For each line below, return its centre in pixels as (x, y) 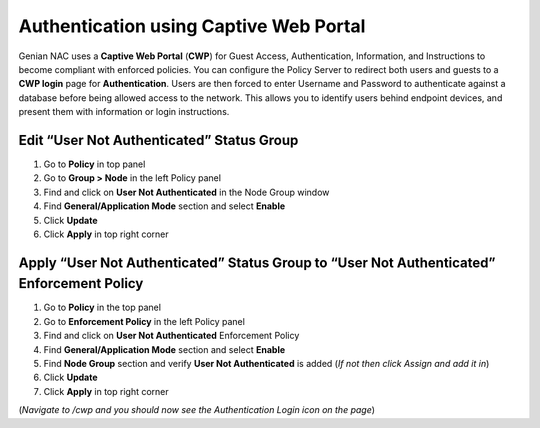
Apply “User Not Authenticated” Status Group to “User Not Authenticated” (257, 262)
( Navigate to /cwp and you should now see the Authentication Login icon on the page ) (196, 410)
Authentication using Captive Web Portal (192, 26)
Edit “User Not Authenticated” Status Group (158, 140)
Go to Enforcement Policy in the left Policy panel (144, 321)
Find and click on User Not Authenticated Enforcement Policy (171, 336)
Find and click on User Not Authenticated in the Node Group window (186, 192)
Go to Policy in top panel (94, 164)
